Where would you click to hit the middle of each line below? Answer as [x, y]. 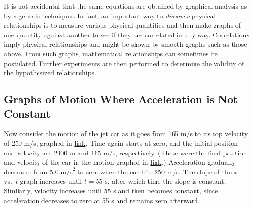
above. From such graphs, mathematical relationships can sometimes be [111, 53]
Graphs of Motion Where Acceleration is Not [121, 99]
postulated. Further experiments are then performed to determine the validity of [124, 63]
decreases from [26, 171]
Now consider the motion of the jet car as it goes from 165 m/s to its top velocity [126, 133]
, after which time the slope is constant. [167, 181]
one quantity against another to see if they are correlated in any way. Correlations [126, 34]
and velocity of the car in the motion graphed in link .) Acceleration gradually [120, 162]
